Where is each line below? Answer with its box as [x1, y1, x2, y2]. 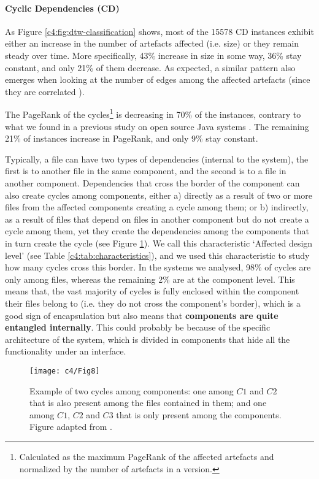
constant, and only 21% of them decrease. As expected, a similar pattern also [5, 61, 296, 74]
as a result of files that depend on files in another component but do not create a [5, 212, 309, 225]
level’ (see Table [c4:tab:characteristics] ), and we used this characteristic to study [5, 248, 310, 261]
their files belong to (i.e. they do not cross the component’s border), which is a [5, 296, 301, 309]
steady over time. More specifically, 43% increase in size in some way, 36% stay [5, 48, 302, 61]
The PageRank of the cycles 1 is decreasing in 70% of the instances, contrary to [5, 106, 301, 121]
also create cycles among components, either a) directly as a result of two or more [5, 188, 313, 201]
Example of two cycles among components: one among [29, 384, 234, 397]
